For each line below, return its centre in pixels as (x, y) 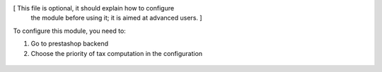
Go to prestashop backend (70, 44)
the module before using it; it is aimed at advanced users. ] (116, 18)
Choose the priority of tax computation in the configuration (117, 53)
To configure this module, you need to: (70, 31)
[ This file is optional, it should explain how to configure (94, 8)
